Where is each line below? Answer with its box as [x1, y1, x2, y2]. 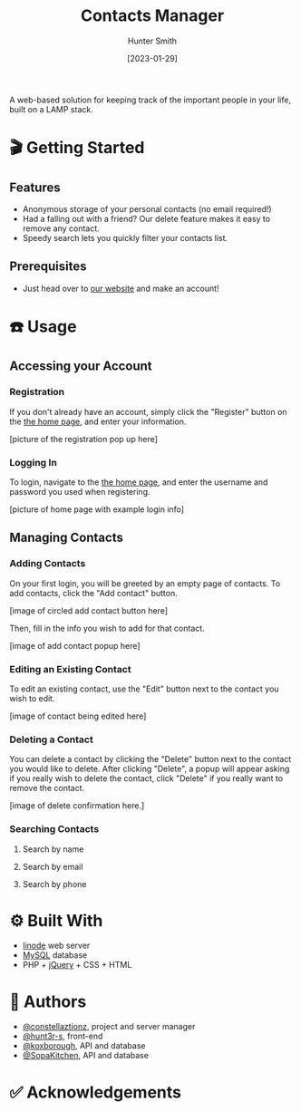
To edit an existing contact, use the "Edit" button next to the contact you [9, 683, 279, 694]
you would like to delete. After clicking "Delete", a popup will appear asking [9, 763, 290, 775]
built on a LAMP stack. [9, 103, 93, 114]
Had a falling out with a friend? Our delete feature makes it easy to [22, 213, 270, 224]
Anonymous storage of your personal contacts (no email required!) [22, 203, 272, 214]
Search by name [22, 844, 84, 855]
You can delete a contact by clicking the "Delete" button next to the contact [9, 754, 292, 765]
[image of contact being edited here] [9, 710, 147, 721]
